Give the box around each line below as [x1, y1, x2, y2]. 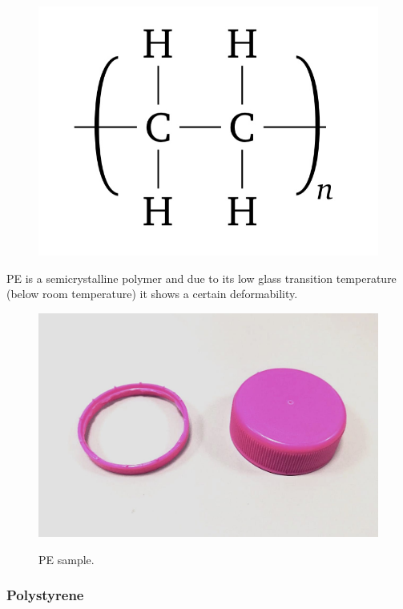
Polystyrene [6, 585, 84, 605]
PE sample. [38, 551, 95, 567]
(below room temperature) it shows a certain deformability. [6, 285, 298, 302]
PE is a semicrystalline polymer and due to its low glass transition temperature [6, 269, 397, 286]
